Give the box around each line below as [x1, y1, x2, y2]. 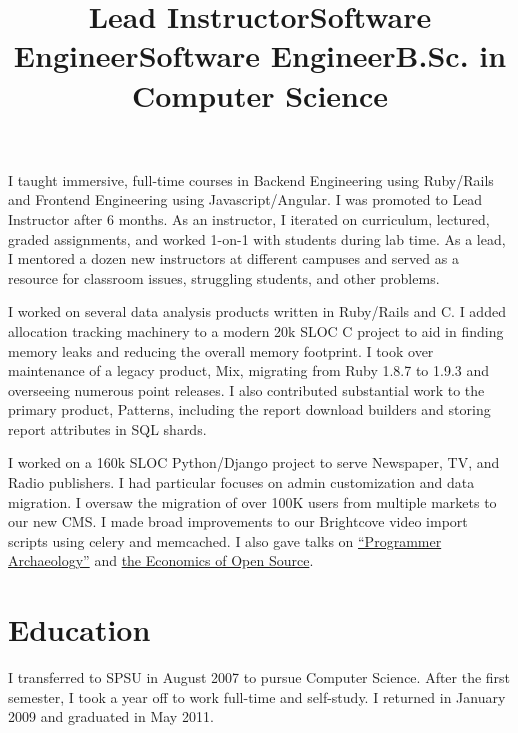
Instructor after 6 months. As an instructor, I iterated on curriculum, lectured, [8, 208, 490, 229]
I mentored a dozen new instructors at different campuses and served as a [8, 248, 459, 269]
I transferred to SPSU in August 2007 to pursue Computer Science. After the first [8, 667, 511, 688]
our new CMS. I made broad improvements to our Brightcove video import [8, 511, 468, 532]
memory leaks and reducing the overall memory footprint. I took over [8, 340, 434, 361]
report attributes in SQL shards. [8, 418, 207, 439]
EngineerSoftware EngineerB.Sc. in [13, 35, 507, 76]
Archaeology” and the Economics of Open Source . [8, 550, 314, 571]
